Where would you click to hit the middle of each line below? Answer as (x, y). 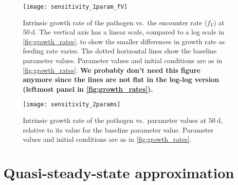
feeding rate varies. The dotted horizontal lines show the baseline (120, 51)
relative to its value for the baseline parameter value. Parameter (118, 129)
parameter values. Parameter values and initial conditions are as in (123, 60)
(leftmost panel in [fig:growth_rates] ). (88, 89)
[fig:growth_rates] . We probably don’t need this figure (112, 70)
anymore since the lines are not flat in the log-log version (121, 79)
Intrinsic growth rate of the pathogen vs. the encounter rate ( (115, 22)
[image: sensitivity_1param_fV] (75, 7)
